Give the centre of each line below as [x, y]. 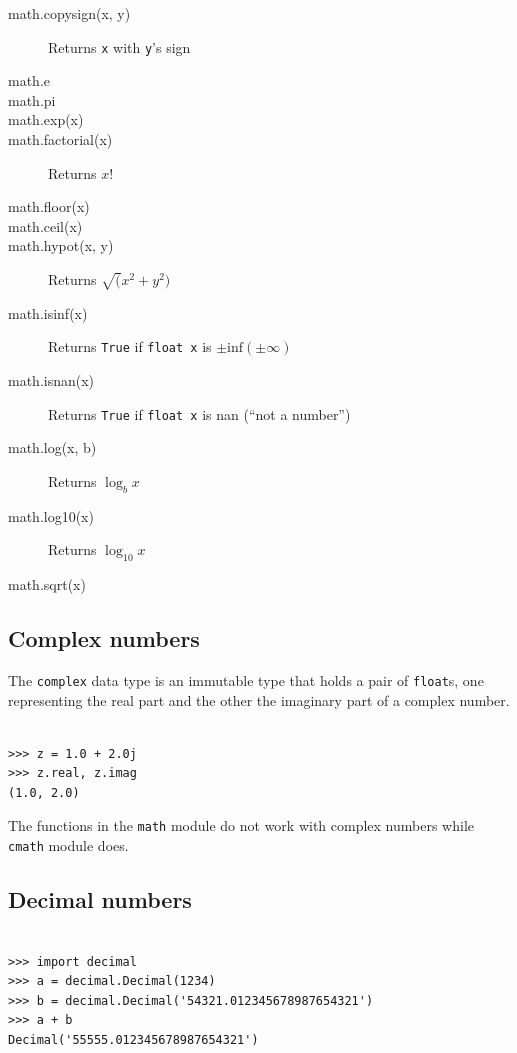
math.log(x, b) [52, 447]
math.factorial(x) [60, 139]
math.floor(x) [49, 206]
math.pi [32, 99]
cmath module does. [68, 845]
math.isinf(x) [48, 312]
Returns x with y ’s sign [119, 46]
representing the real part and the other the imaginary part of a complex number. [259, 699]
